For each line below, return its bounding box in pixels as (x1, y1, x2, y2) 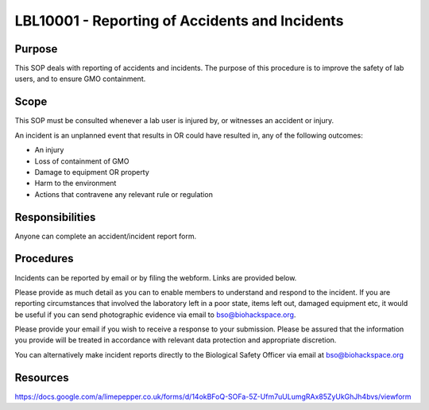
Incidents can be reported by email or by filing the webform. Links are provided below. (14, 273, 297, 282)
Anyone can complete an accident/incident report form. (14, 231, 197, 241)
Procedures (14, 252, 75, 265)
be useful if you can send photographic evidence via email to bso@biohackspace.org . (14, 310, 296, 319)
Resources (14, 370, 69, 385)
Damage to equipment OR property (34, 167, 150, 176)
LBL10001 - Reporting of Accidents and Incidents (14, 12, 344, 29)
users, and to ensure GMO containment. (14, 74, 146, 83)
